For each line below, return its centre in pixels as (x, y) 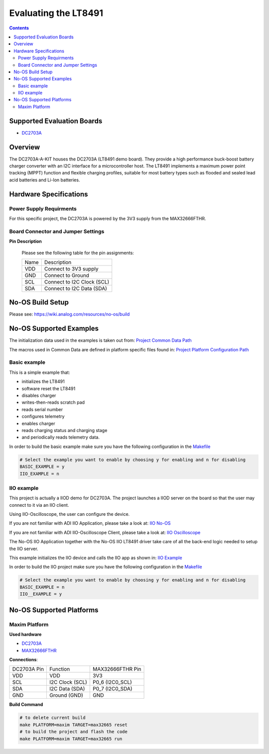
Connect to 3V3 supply (71, 269)
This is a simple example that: (40, 372)
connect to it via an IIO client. (39, 505)
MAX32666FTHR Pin (117, 669)
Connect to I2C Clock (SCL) (77, 282)
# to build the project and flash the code (74, 732)
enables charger (38, 423)
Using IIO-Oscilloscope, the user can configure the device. (69, 514)
